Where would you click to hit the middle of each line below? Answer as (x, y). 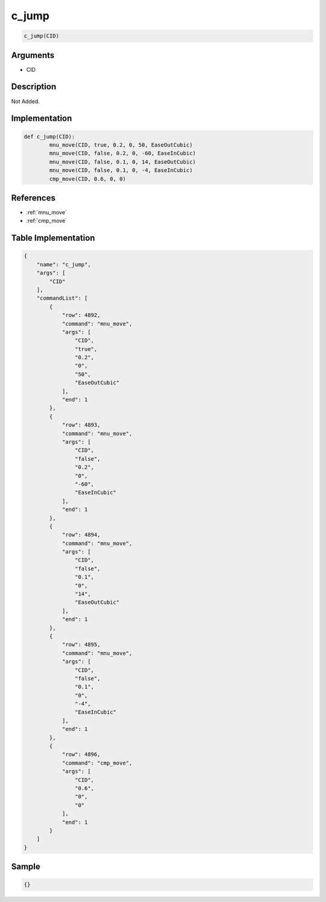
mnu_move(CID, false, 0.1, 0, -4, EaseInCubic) (121, 170)
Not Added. (26, 101)
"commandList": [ (62, 298)
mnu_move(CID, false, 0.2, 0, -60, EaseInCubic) (123, 153)
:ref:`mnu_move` (46, 212)
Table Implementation (53, 238)
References (33, 198)
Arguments (33, 55)
